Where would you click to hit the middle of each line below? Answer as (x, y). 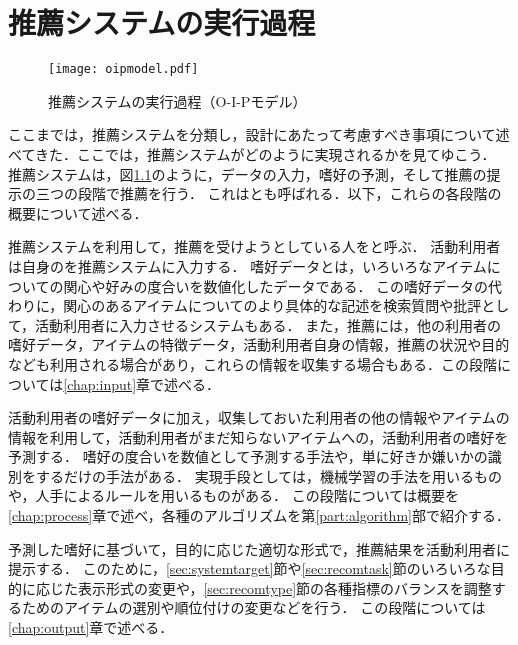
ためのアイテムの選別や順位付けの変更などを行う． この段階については (253, 607)
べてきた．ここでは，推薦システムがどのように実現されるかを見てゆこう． (252, 153)
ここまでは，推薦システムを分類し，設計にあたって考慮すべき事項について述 (259, 134)
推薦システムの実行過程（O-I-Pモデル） (177, 100)
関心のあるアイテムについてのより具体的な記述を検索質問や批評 (272, 305)
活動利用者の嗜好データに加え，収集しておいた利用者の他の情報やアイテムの (259, 417)
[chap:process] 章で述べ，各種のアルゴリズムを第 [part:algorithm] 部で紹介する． (259, 515)
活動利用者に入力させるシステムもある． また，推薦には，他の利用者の (268, 324)
